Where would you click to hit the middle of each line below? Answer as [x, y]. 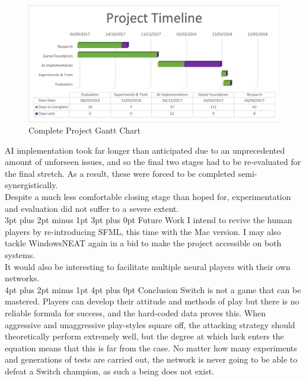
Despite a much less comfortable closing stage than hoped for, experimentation [148, 197]
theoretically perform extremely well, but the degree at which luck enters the [144, 336]
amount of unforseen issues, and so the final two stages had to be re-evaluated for [153, 162]
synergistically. [31, 185]
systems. [20, 255]
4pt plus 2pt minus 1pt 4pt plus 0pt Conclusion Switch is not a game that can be [153, 289]
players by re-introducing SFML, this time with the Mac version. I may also [143, 231]
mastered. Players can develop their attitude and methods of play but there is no [152, 301]
